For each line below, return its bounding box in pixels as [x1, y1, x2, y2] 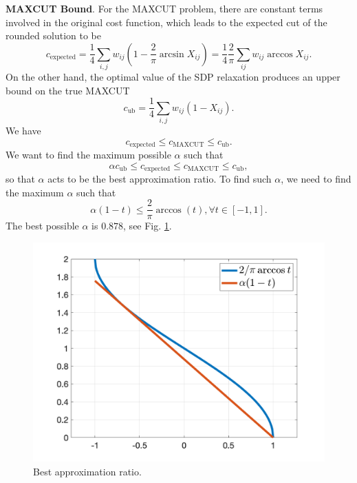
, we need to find [281, 172, 351, 186]
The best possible [6, 218, 79, 233]
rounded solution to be [6, 28, 101, 43]
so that [6, 172, 35, 186]
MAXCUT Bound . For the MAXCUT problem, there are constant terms [6, 1, 323, 15]
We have [6, 123, 41, 138]
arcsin [159, 49, 184, 59]
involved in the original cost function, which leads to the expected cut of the [6, 14, 327, 29]
